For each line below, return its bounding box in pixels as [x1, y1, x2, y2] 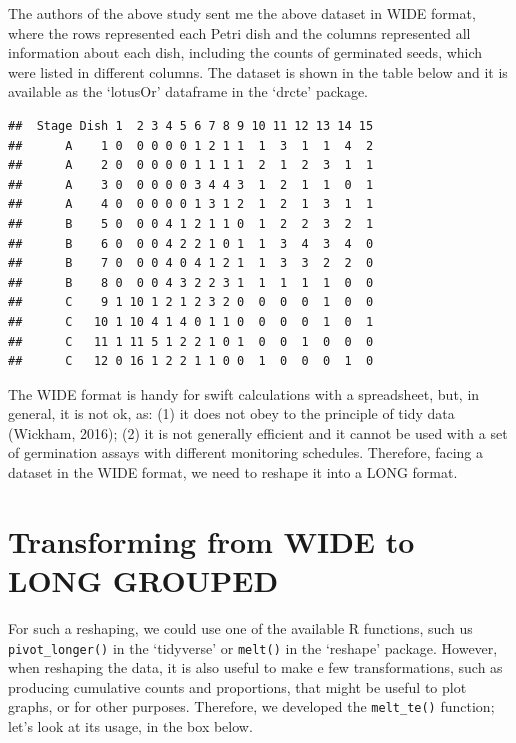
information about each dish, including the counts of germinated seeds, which [8, 42, 483, 63]
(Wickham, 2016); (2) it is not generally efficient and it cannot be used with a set [8, 422, 508, 443]
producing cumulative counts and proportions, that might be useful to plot [8, 676, 467, 697]
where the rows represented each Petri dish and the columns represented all [8, 22, 471, 43]
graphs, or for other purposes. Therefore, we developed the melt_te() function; [8, 696, 495, 717]
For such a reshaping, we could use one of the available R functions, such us [8, 617, 473, 638]
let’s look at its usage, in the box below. [8, 716, 253, 737]
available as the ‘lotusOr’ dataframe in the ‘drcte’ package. [8, 81, 368, 102]
